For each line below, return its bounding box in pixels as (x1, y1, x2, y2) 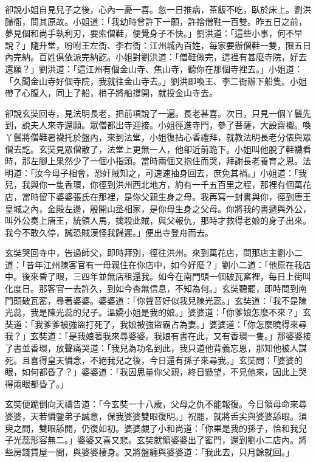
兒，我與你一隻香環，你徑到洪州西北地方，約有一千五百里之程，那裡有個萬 (5, 178, 303, 191)
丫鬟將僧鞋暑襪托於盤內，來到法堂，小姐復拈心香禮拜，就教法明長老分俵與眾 (5, 130, 311, 143)
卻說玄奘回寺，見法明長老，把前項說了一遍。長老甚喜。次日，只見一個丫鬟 (5, 106, 303, 119)
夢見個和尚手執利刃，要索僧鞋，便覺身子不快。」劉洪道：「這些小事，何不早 (5, 27, 303, 40)
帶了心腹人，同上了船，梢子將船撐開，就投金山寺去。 (5, 86, 218, 99)
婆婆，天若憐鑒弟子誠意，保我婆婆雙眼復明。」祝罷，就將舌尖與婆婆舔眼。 (5, 410, 298, 422)
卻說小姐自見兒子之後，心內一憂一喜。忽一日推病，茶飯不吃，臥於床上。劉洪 (5, 3, 311, 15)
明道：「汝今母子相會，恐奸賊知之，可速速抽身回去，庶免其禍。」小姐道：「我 (5, 166, 307, 179)
